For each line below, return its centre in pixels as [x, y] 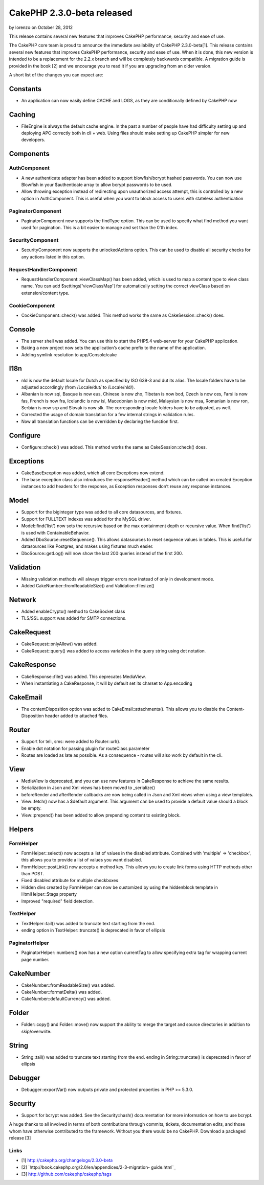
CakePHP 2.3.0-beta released [71, 13]
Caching [22, 114]
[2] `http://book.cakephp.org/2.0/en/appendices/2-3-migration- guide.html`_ [99, 1167]
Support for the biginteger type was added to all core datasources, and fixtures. [102, 512]
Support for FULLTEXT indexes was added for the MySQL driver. [86, 519]
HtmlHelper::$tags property [49, 894]
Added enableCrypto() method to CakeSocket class [73, 611]
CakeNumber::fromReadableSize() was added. [68, 985]
